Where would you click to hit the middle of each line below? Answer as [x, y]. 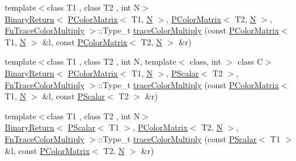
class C [250, 61]
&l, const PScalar [74, 96]
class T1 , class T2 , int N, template [112, 61]
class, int [206, 61]
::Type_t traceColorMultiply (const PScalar [177, 138]
